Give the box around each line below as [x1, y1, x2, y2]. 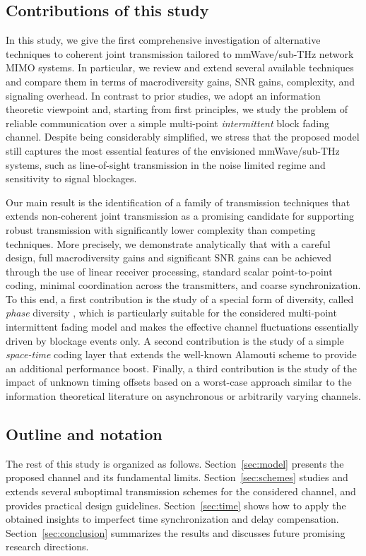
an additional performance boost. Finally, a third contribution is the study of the [6, 360, 357, 375]
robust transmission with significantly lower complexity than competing [6, 222, 316, 237]
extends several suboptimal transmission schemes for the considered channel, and [6, 484, 356, 499]
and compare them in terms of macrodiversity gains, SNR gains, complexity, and [6, 73, 355, 88]
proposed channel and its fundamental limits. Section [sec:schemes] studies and [6, 470, 348, 485]
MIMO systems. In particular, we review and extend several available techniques [6, 60, 354, 75]
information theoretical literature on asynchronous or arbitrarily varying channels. [6, 389, 361, 403]
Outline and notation [6, 423, 163, 445]
